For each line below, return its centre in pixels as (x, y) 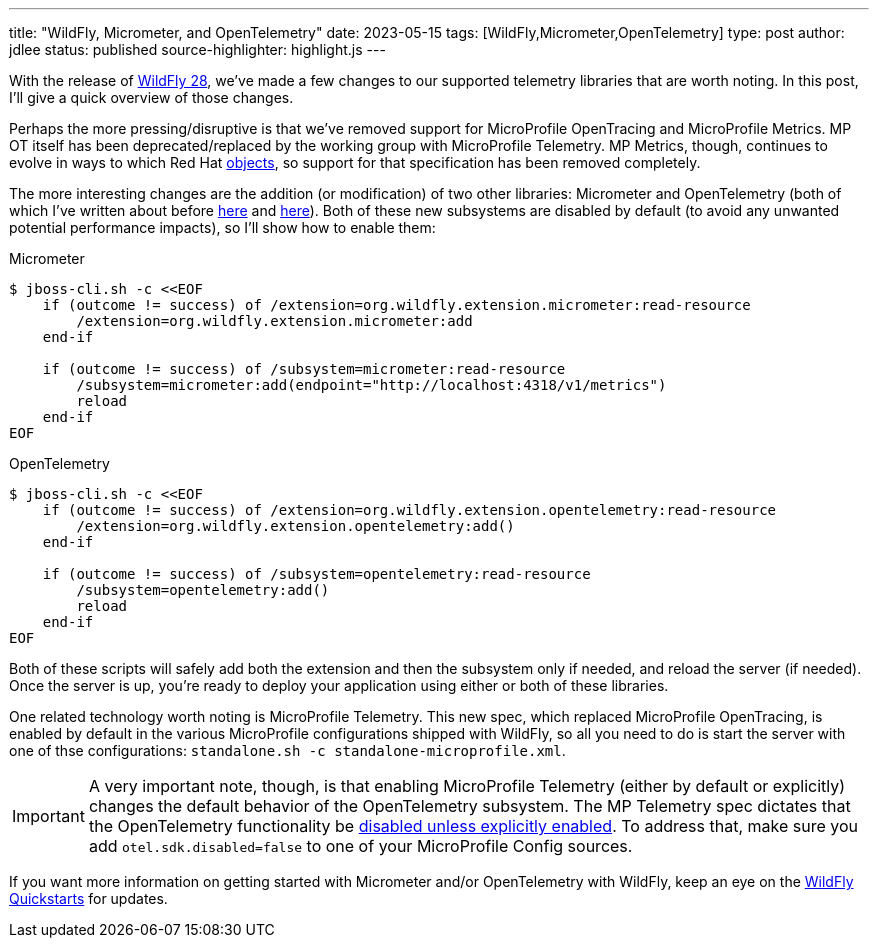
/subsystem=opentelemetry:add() (203, 590)
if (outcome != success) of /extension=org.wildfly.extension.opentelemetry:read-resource (409, 510)
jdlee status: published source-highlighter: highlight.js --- (197, 49)
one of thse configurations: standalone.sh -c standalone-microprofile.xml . (287, 750)
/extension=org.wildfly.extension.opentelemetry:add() (295, 526)
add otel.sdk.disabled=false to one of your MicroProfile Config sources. (360, 846)
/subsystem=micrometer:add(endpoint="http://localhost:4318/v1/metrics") (371, 385)
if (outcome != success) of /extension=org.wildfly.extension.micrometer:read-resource (396, 305)
